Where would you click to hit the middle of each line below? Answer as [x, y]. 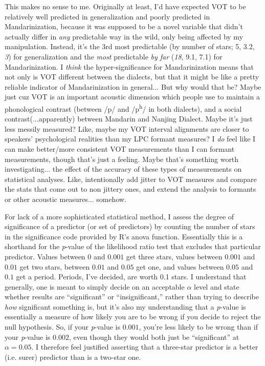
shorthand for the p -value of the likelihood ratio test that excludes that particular [133, 246]
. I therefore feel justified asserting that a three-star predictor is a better [145, 347]
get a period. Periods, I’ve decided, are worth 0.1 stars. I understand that [131, 277]
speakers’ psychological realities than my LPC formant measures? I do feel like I [130, 139]
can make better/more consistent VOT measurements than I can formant [120, 148]
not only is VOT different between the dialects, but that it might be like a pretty [132, 77]
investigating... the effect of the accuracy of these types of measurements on [123, 169]
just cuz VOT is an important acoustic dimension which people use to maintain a [132, 97]
